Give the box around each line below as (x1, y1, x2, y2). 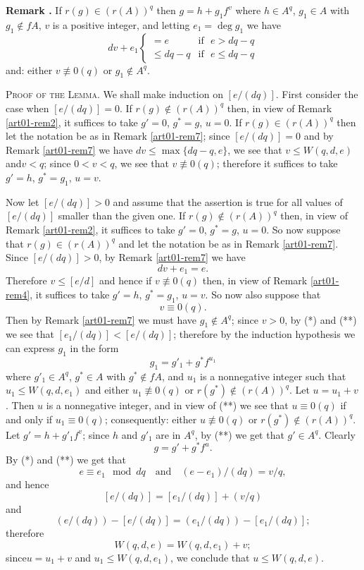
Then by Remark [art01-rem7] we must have (6, 312, 197, 327)
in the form (70, 340, 119, 355)
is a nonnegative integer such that (200, 368, 346, 383)
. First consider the (275, 87, 358, 102)
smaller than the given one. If (58, 208, 186, 223)
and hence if (99, 273, 152, 288)
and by (303, 128, 334, 143)
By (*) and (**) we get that (6, 452, 126, 467)
